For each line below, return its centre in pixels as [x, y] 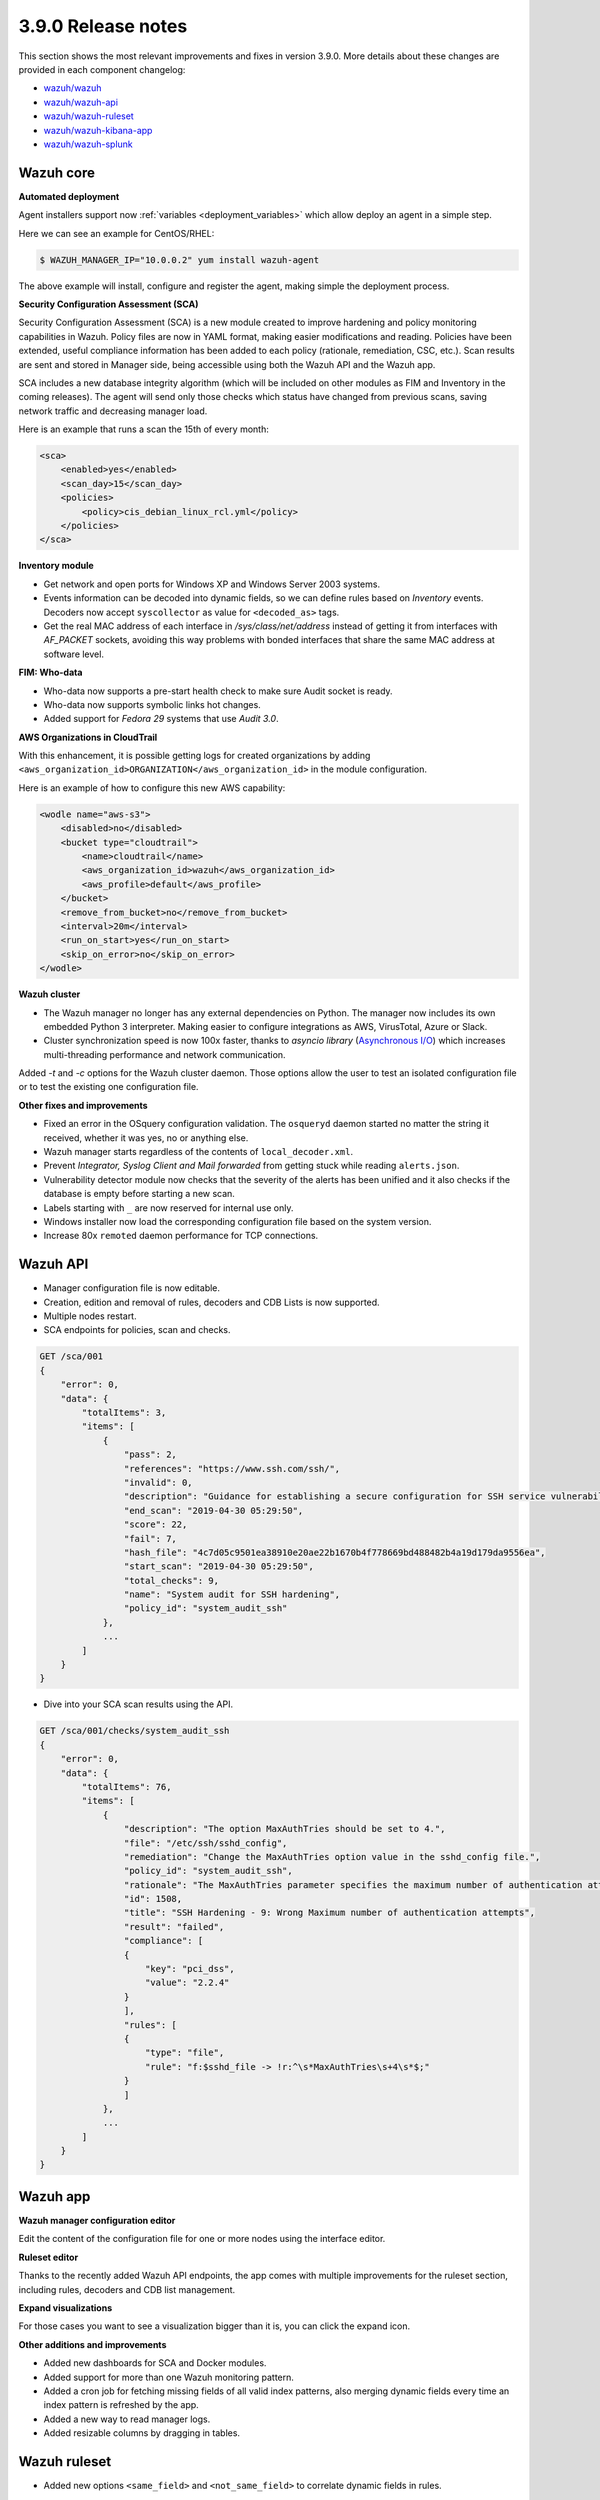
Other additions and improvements [92, 2344]
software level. [74, 654]
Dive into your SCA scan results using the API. [138, 1704]
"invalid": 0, [158, 1482]
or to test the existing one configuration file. [108, 1087]
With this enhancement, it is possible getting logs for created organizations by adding [194, 756]
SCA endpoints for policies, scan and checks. [137, 1330]
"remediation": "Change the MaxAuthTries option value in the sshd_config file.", [332, 1856]
